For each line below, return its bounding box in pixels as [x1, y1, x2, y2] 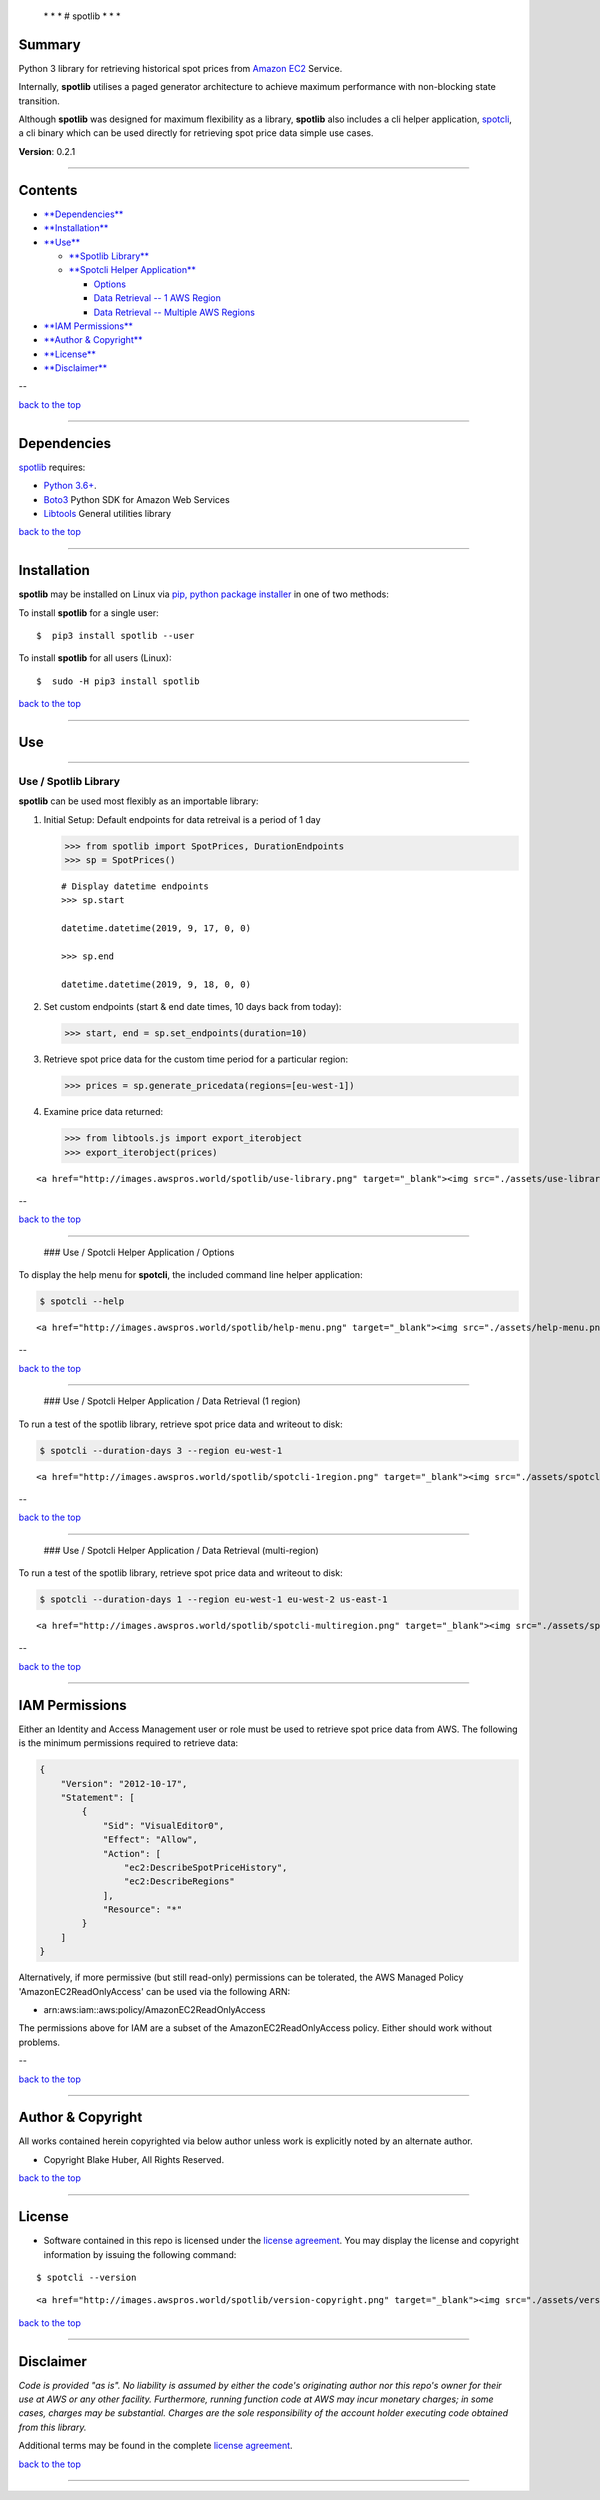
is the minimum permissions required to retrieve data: [18, 1737, 239, 1749]
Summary [18, 36, 81, 53]
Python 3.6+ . [43, 480, 97, 492]
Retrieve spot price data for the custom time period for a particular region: [43, 1053, 349, 1065]
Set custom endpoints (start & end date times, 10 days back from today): [43, 1001, 342, 1013]
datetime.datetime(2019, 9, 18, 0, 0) [61, 978, 252, 990]
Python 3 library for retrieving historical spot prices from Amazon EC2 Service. [18, 62, 343, 74]
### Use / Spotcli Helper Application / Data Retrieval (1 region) [43, 1395, 301, 1407]
